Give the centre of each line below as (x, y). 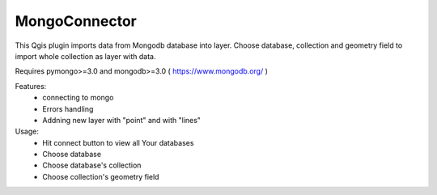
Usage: (27, 131)
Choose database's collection (92, 165)
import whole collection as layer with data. (85, 56)
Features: (31, 86)
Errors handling (68, 108)
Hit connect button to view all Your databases (118, 142)
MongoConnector (76, 21)
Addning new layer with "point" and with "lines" (122, 120)
